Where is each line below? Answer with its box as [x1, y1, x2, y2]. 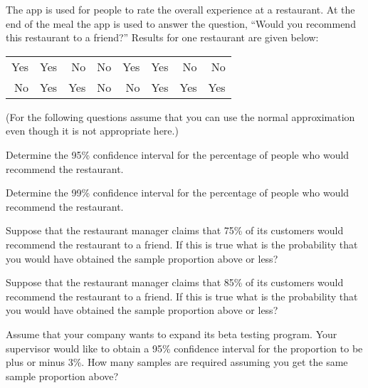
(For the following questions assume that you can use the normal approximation [6, 109, 355, 124]
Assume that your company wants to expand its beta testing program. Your [6, 326, 337, 341]
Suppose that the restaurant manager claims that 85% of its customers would [6, 275, 344, 290]
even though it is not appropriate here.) [6, 123, 179, 138]
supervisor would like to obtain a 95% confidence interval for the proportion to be [6, 340, 363, 355]
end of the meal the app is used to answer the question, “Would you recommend [6, 16, 356, 31]
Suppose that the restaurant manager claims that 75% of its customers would [6, 223, 344, 238]
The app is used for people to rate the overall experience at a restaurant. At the [6, 2, 355, 16]
